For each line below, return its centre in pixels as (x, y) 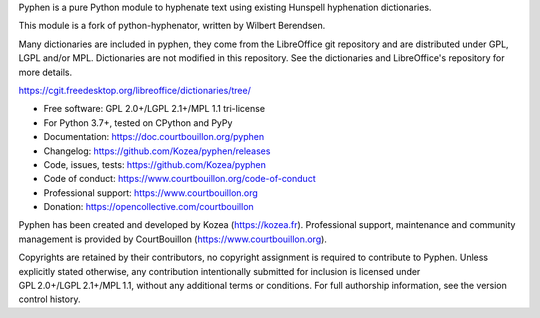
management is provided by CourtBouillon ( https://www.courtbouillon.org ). (172, 239)
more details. (45, 72)
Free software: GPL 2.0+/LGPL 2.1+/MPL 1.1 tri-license (154, 109)
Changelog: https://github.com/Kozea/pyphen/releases (157, 151)
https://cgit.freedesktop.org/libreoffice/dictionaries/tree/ (135, 90)
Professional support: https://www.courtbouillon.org (151, 192)
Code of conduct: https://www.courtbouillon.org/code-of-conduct (179, 179)
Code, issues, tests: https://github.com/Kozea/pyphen (155, 164)
